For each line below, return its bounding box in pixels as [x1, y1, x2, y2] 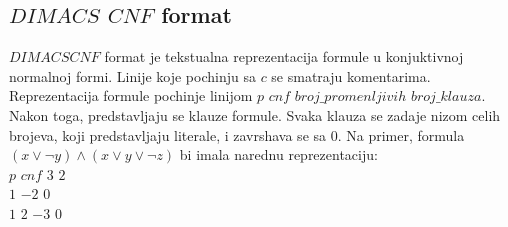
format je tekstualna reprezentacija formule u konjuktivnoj [104, 46, 464, 67]
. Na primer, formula [337, 124, 465, 145]
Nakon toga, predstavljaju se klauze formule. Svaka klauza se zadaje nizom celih [9, 104, 501, 125]
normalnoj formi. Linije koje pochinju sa [9, 65, 256, 86]
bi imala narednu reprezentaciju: [179, 144, 378, 165]
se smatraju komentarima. [271, 65, 431, 86]
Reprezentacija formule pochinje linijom [9, 85, 253, 106]
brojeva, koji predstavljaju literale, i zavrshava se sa [9, 124, 327, 145]
